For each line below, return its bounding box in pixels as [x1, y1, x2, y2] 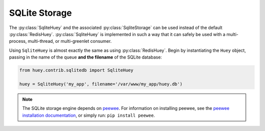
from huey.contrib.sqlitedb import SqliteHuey [19, 67, 133, 73]
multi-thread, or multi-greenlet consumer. [27, 38, 112, 44]
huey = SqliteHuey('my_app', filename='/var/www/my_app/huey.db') [19, 81, 183, 87]
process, [9, 38, 27, 44]
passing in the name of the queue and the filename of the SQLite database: [9, 54, 162, 60]
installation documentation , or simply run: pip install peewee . [22, 112, 155, 118]
